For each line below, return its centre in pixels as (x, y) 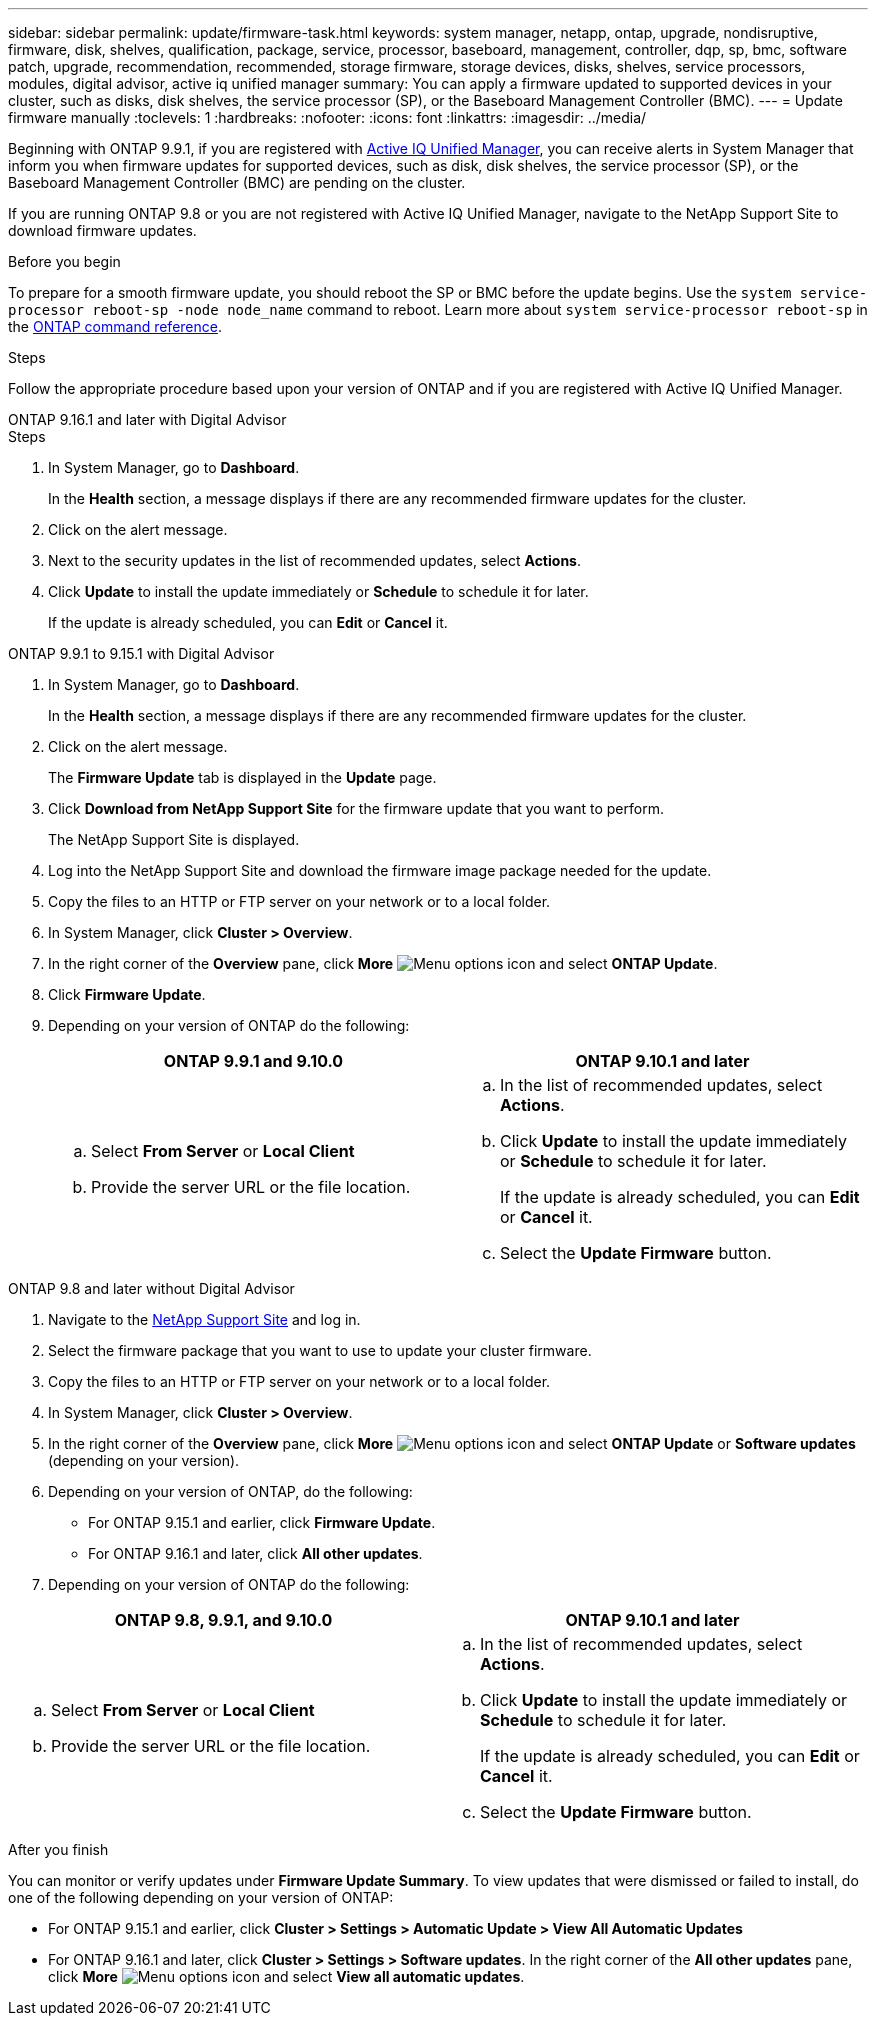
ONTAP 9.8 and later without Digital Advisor (151, 1288)
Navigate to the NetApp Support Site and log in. (204, 1319)
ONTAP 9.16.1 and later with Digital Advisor (147, 419)
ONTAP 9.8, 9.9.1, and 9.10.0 (223, 1620)
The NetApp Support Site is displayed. (174, 839)
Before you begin (64, 261)
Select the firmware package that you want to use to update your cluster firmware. (320, 1350)
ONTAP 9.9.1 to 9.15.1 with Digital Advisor (141, 653)
